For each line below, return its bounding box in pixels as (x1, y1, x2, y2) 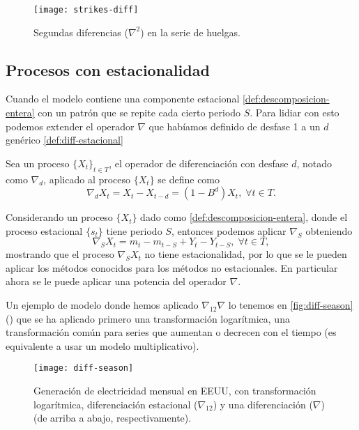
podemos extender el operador (6, 118, 135, 133)
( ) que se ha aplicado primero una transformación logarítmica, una (6, 311, 290, 325)
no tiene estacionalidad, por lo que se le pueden (144, 247, 347, 261)
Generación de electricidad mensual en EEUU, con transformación (33, 383, 316, 398)
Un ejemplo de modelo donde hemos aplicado (6, 297, 199, 312)
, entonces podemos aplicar (171, 223, 287, 238)
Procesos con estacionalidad (6, 59, 210, 80)
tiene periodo (106, 223, 162, 238)
